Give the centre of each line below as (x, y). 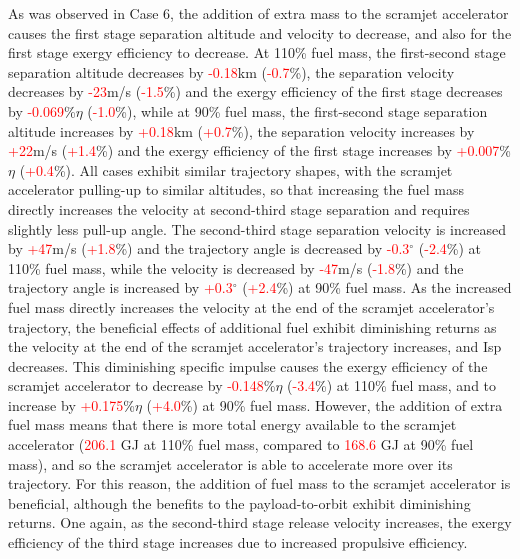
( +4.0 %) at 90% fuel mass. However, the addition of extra (324, 404)
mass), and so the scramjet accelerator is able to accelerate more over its (230, 463)
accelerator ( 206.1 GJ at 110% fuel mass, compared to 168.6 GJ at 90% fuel (241, 444)
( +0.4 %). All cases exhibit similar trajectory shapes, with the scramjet (236, 169)
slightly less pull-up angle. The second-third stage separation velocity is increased (257, 228)
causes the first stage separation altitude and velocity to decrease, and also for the (260, 32)
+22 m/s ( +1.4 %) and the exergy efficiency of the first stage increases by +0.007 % (259, 150)
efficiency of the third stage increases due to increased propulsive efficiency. (238, 542)
